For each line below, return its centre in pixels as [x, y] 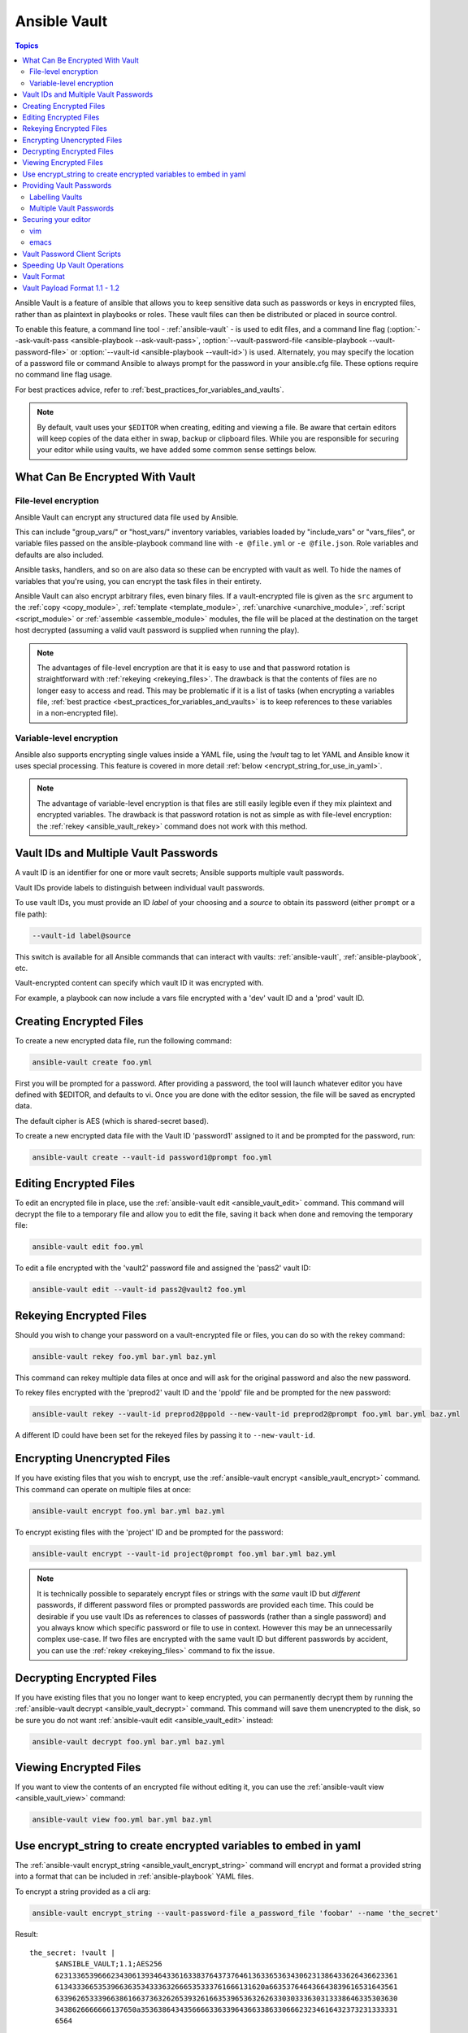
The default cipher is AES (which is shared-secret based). [112, 1121]
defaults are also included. [59, 555]
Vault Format [43, 276]
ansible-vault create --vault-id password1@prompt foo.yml [152, 1158]
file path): [31, 914]
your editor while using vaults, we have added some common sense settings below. [177, 450]
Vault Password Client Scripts [72, 254]
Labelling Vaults [56, 197]
